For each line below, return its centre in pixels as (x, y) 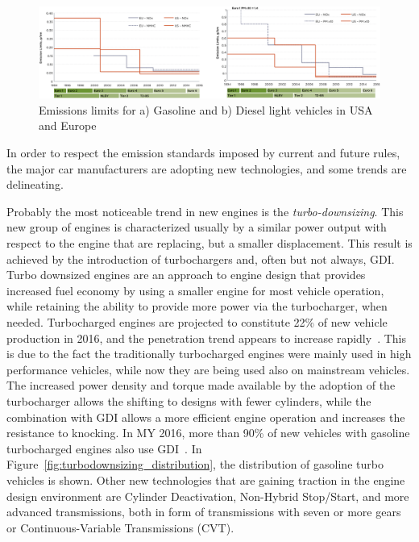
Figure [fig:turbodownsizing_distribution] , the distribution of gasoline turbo (195, 464)
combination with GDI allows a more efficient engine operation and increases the (206, 417)
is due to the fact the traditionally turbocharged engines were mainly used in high (209, 354)
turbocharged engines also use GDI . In (104, 448)
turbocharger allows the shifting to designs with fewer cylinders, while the (189, 400)
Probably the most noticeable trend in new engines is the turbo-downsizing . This (205, 211)
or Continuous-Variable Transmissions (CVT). (120, 527)
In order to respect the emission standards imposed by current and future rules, (203, 153)
